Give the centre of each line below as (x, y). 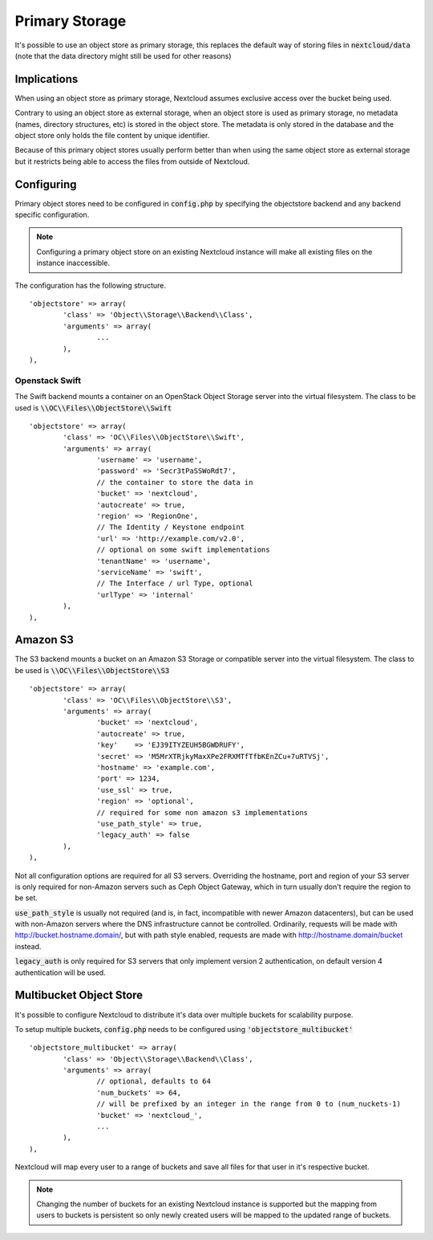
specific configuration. (52, 215)
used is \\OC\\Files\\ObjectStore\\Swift (93, 408)
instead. (28, 946)
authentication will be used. (60, 973)
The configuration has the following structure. (90, 285)
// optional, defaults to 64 (154, 1081)
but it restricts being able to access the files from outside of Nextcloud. (132, 161)
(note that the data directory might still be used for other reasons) (123, 55)
